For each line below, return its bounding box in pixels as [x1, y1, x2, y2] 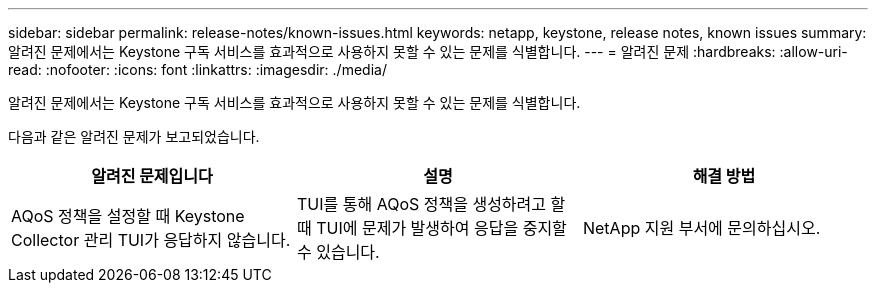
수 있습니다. [296, 242, 380, 262]
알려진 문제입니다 [91, 166, 213, 186]
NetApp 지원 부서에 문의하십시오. [582, 218, 821, 238]
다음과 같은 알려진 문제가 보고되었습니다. [8, 128, 260, 145]
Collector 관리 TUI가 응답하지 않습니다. [11, 230, 291, 250]
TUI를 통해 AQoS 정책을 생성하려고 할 [296, 194, 566, 214]
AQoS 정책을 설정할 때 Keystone [11, 206, 245, 226]
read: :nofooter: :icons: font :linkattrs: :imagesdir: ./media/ [8, 61, 387, 78]
